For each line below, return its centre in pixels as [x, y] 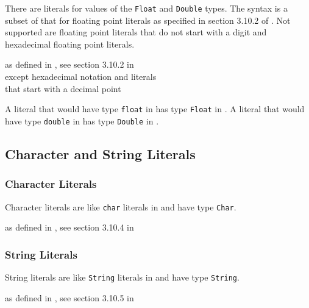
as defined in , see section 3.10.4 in [69, 227]
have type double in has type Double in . [82, 120]
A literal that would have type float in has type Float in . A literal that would [155, 109]
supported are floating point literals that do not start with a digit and [136, 32]
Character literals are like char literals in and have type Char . [121, 206]
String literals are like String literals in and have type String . [122, 277]
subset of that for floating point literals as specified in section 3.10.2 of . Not [148, 20]
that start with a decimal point [63, 88]
